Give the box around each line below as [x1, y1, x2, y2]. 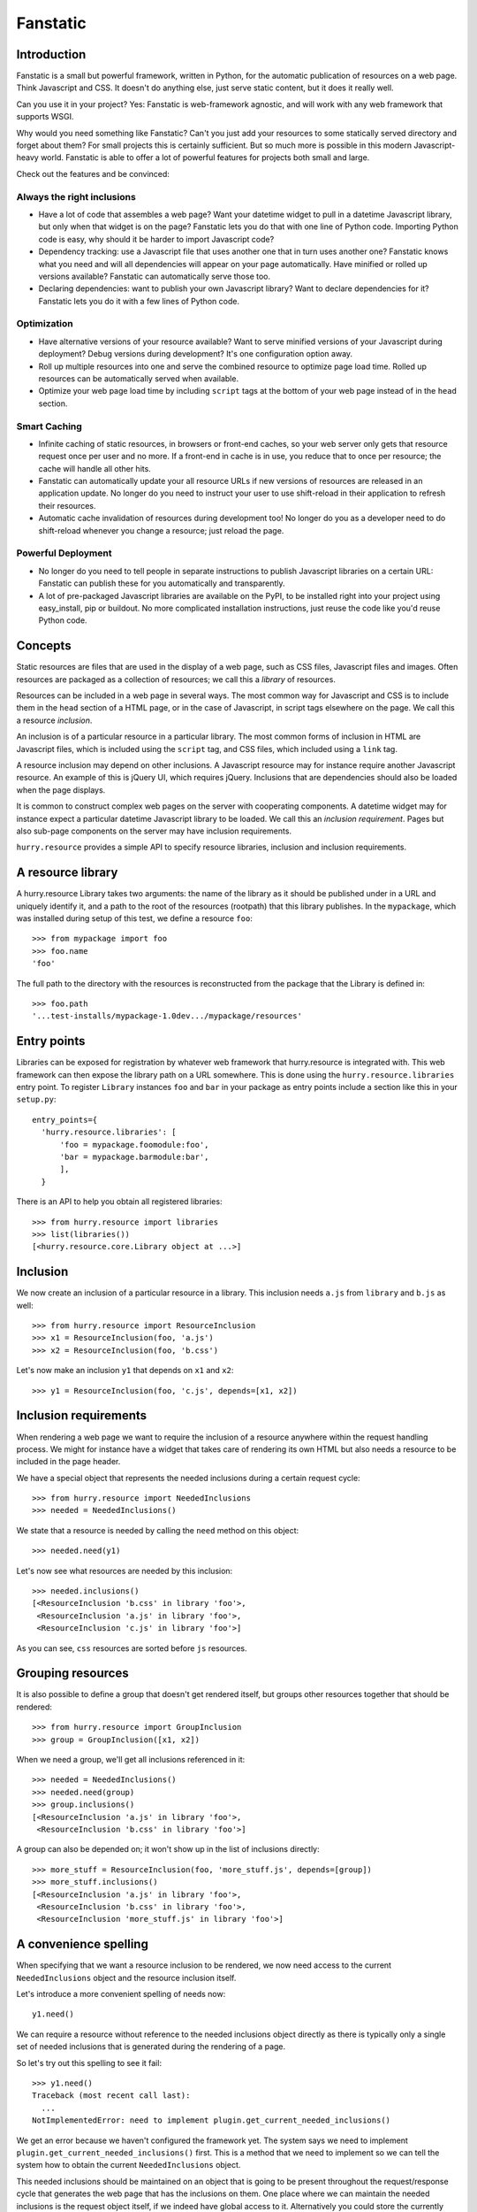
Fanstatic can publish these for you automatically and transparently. [38, 578, 286, 588]
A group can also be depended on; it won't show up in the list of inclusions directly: [16, 1844, 320, 1855]
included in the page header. [16, 1456, 121, 1467]
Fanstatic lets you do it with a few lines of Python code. [38, 296, 240, 306]
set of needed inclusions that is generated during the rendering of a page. [16, 2041, 286, 2052]
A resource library [16, 865, 118, 880]
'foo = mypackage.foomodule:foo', [59, 1140, 209, 1149]
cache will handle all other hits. [38, 463, 152, 473]
